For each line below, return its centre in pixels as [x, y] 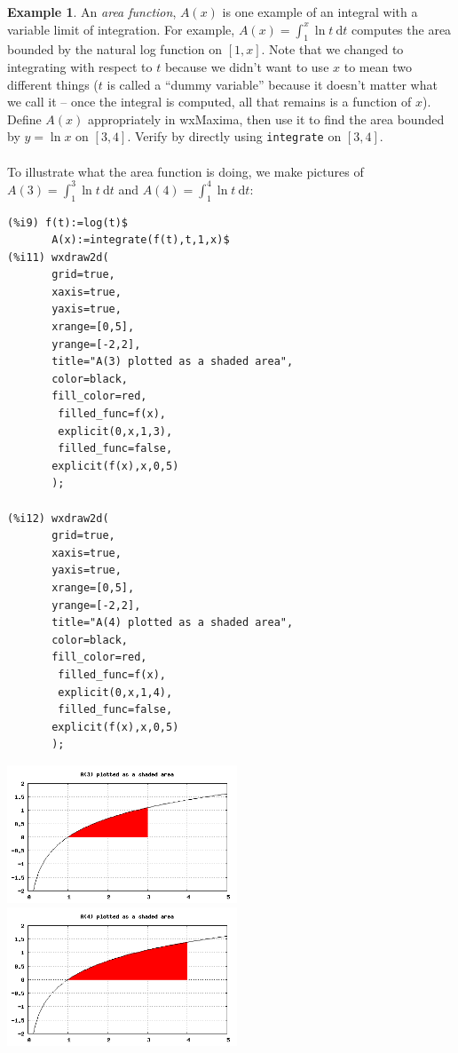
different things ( [53, 84]
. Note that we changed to [332, 49]
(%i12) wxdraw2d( [58, 518]
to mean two [378, 66]
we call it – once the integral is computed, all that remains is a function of [209, 102]
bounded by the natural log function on [114, 49]
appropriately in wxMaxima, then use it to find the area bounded [266, 119]
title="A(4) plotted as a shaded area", [173, 623]
